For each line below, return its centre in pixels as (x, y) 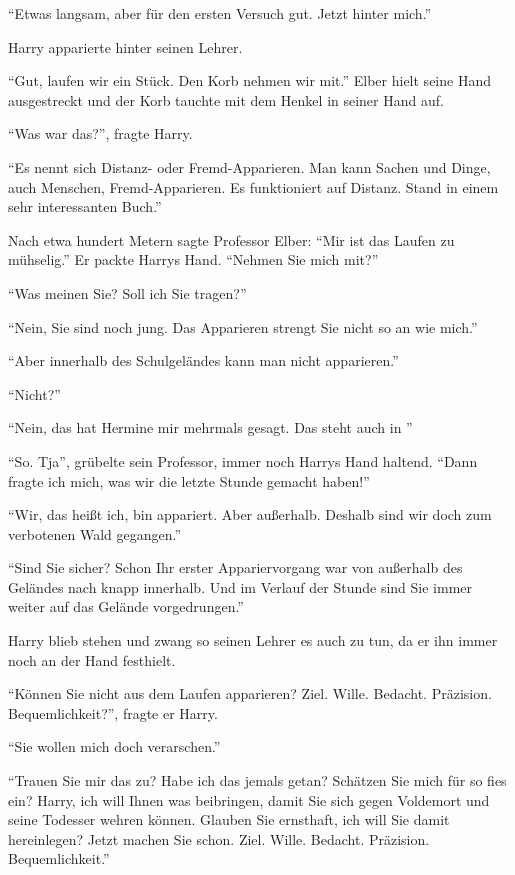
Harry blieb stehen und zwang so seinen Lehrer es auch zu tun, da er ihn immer (253, 640)
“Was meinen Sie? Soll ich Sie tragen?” (127, 292)
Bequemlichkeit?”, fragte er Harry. (113, 712)
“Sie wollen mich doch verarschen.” (114, 746)
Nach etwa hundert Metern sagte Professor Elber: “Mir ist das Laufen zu (231, 239)
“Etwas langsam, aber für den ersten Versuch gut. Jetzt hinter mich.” (220, 13)
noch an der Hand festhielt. (92, 659)
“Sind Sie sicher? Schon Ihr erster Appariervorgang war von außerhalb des (235, 567)
